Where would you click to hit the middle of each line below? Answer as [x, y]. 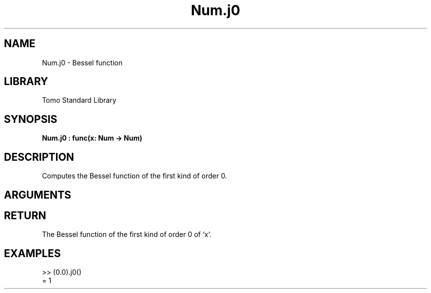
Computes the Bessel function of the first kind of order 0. [135, 176]
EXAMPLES [32, 253]
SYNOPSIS [31, 119]
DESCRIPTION [39, 157]
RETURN [25, 215]
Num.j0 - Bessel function [82, 62]
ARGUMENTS [38, 195]
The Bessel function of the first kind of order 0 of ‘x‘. [127, 234]
